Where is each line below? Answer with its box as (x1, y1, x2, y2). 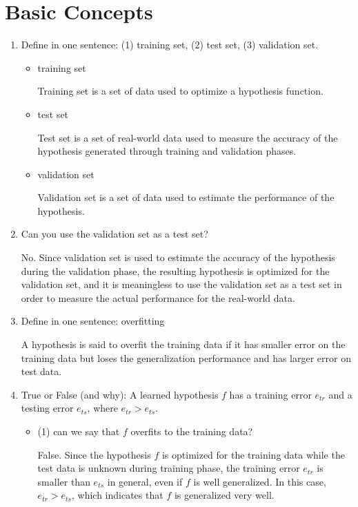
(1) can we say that (37, 424, 120, 438)
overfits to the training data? (130, 424, 253, 438)
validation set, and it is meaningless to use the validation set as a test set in (21, 277, 342, 291)
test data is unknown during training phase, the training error (37, 461, 300, 475)
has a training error (229, 387, 312, 401)
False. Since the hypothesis (37, 447, 151, 461)
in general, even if (107, 474, 183, 488)
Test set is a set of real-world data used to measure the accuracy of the (37, 130, 338, 144)
